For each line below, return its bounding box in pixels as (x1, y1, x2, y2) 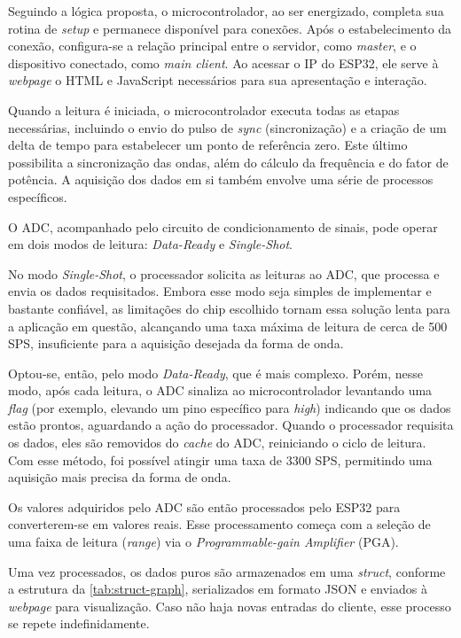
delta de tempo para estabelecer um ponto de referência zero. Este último (8, 136, 408, 154)
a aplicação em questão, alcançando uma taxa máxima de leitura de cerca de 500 (8, 316, 448, 335)
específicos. (8, 187, 67, 206)
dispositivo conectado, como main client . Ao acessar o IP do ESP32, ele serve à (8, 53, 439, 72)
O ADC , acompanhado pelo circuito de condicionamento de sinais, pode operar (8, 217, 438, 236)
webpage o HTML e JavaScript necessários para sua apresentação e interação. (8, 71, 427, 89)
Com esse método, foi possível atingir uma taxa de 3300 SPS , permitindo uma (8, 450, 433, 469)
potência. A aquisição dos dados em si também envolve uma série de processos (8, 170, 434, 189)
